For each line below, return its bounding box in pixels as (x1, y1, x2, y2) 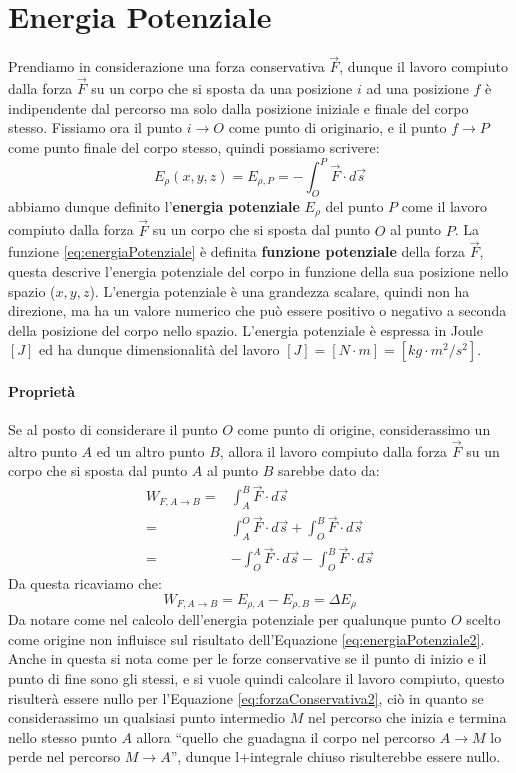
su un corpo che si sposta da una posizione (91, 78, 353, 99)
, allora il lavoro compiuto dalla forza (219, 440, 448, 461)
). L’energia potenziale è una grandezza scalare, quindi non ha (89, 280, 470, 301)
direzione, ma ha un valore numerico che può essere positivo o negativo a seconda (8, 300, 507, 321)
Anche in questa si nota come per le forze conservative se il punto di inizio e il (8, 648, 487, 669)
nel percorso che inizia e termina (307, 707, 507, 728)
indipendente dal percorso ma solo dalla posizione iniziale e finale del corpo (8, 97, 469, 118)
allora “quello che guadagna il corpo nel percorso (136, 726, 436, 747)
